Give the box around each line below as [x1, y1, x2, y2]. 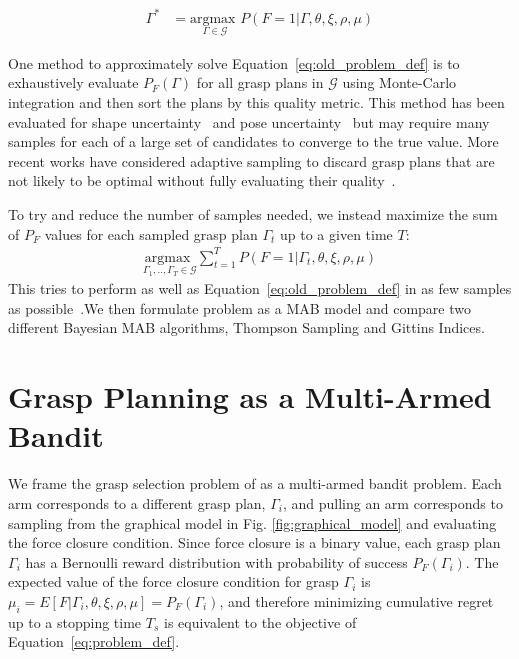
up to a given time [280, 223, 393, 244]
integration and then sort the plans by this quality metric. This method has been [8, 91, 505, 112]
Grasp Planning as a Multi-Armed [8, 376, 492, 417]
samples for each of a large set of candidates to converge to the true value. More [8, 131, 499, 152]
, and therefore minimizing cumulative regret [219, 590, 494, 611]
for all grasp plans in [196, 72, 324, 93]
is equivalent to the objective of [163, 611, 357, 632]
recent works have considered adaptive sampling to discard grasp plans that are [8, 150, 495, 171]
